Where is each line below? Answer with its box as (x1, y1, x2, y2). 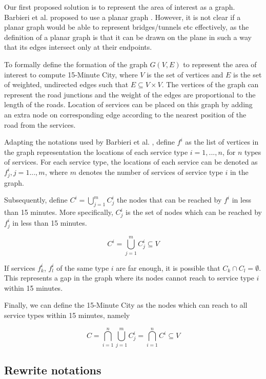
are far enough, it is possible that (116, 262, 220, 273)
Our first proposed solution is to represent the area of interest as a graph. (4, 2, 235, 12)
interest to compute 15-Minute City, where (4, 69, 138, 79)
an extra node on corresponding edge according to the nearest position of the (4, 109, 247, 119)
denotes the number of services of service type (78, 166, 223, 177)
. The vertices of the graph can (161, 79, 259, 90)
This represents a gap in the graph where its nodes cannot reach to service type (4, 272, 254, 283)
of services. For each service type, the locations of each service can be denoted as (4, 156, 258, 167)
